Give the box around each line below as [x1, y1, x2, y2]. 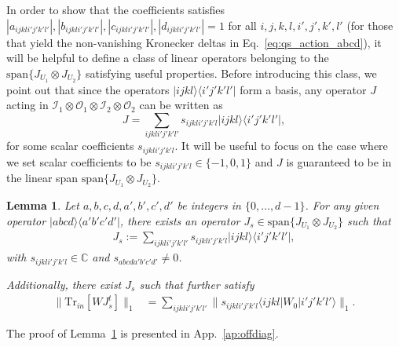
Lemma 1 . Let [6, 196, 79, 213]
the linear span [6, 170, 79, 186]
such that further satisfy [139, 276, 254, 292]
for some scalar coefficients [6, 137, 134, 154]
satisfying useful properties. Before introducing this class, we [85, 64, 377, 81]
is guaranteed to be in [286, 153, 392, 170]
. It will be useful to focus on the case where [174, 137, 388, 154]
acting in [6, 97, 49, 113]
